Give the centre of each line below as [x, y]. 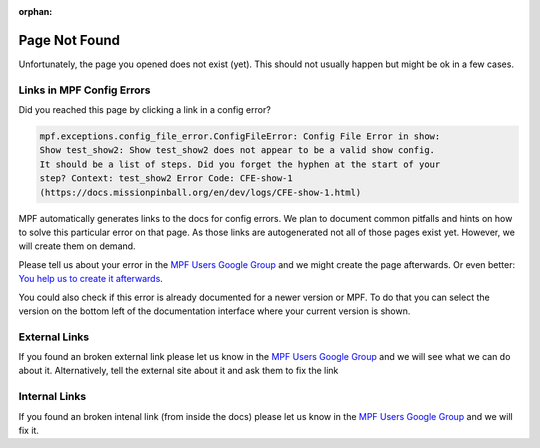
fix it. [29, 430]
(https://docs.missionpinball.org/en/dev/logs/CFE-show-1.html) [200, 192]
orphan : [35, 11]
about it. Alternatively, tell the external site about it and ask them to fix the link [178, 371]
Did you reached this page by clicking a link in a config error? [145, 110]
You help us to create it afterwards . [91, 279]
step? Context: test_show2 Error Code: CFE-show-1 [166, 178]
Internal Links [52, 397]
